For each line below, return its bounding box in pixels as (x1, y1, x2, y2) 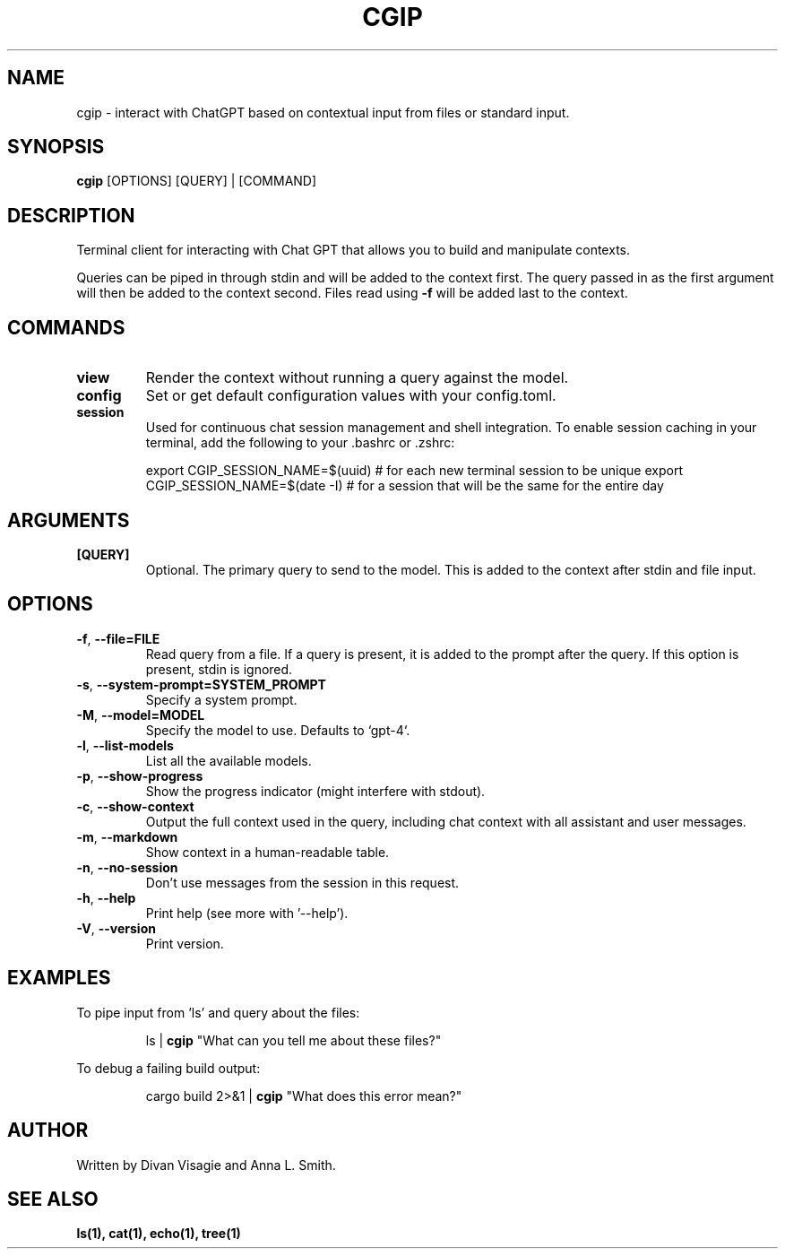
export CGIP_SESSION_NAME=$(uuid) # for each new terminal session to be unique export (145, 463, 683, 479)
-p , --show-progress (76, 767, 203, 784)
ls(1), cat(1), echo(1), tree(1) (76, 1226, 241, 1242)
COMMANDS (7, 316, 125, 339)
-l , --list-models (76, 737, 174, 753)
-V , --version (76, 920, 156, 936)
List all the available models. (145, 752, 312, 768)
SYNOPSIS (7, 135, 105, 159)
